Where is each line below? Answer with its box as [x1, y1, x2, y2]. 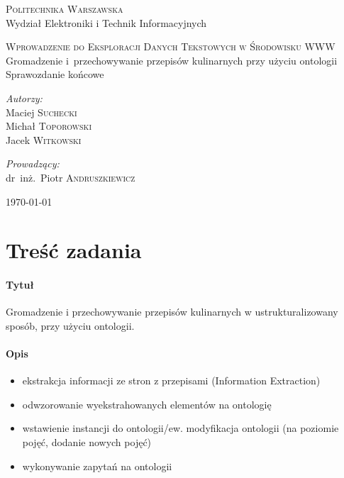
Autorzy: [6, 90, 43, 105]
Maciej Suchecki [6, 104, 77, 119]
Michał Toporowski [6, 118, 92, 133]
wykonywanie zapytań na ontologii [22, 458, 172, 473]
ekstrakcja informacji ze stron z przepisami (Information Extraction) [22, 373, 321, 388]
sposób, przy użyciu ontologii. [6, 318, 135, 333]
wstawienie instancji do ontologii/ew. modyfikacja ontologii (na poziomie [22, 421, 339, 435]
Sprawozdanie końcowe [6, 67, 104, 82]
